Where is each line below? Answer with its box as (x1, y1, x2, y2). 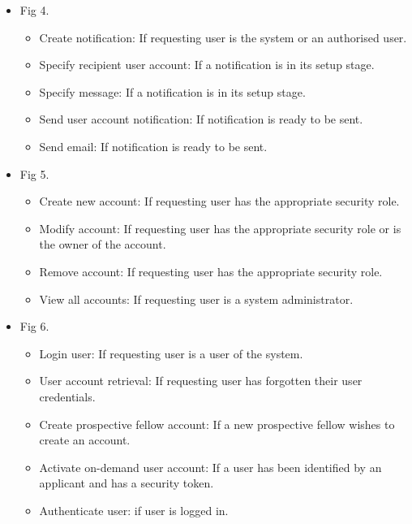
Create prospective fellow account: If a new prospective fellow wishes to (39, 415, 395, 432)
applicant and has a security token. (39, 474, 214, 492)
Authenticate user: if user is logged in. (39, 501, 229, 518)
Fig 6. (19, 318, 49, 335)
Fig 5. (19, 165, 49, 182)
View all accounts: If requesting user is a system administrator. (39, 290, 354, 307)
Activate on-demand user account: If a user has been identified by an (39, 458, 382, 475)
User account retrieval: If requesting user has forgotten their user (39, 372, 363, 389)
